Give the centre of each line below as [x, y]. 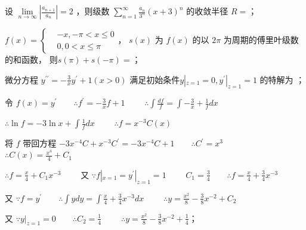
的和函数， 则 [31, 59]
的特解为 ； [282, 79]
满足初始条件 [155, 79]
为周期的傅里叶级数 [261, 39]
